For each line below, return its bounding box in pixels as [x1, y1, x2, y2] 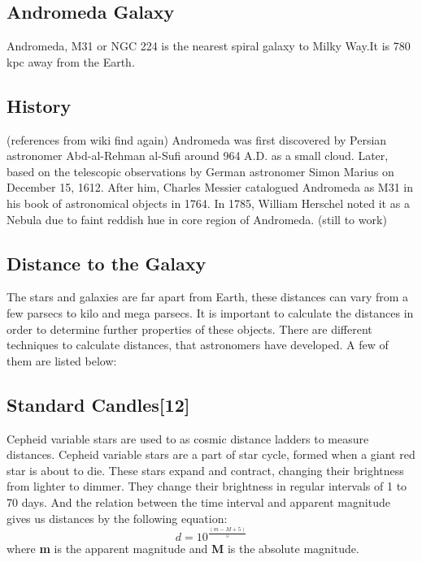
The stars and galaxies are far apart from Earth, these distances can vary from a [7, 288, 409, 305]
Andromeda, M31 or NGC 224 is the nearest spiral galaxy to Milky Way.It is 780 [7, 37, 411, 54]
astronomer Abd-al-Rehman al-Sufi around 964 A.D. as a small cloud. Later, [7, 147, 389, 164]
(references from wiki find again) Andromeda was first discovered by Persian [7, 131, 387, 148]
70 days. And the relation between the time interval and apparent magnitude [7, 493, 390, 510]
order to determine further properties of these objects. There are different [7, 320, 372, 337]
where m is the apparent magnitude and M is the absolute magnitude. [7, 539, 359, 556]
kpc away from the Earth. [7, 53, 135, 70]
